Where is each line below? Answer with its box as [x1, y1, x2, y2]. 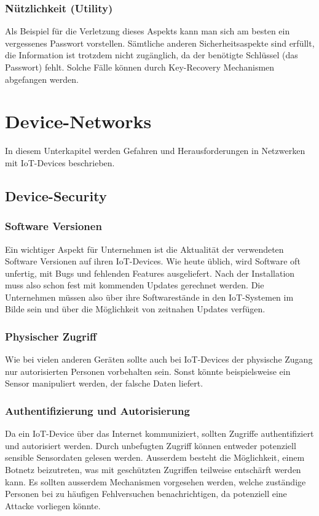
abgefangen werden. [5, 72, 79, 85]
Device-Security [5, 186, 107, 205]
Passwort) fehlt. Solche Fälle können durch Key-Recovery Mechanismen [5, 61, 275, 73]
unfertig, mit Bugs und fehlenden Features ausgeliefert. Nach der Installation [5, 266, 295, 279]
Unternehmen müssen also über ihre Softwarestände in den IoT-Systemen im [5, 290, 294, 303]
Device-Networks [5, 109, 152, 134]
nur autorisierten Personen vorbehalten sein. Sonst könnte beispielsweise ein [5, 364, 291, 377]
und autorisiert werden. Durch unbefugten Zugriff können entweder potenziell [5, 439, 296, 452]
